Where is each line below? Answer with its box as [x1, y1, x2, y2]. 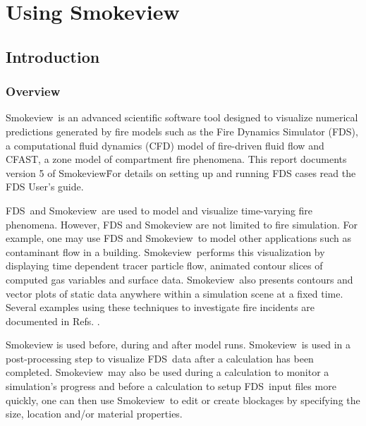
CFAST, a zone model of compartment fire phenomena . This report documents [6, 152, 347, 166]
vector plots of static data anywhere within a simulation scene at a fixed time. [6, 286, 343, 300]
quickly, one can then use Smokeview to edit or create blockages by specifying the [6, 392, 360, 407]
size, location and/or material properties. [6, 406, 183, 421]
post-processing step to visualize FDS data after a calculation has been [6, 351, 314, 365]
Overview [6, 83, 61, 100]
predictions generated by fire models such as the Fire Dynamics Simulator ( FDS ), [6, 123, 358, 138]
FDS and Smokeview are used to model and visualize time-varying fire [6, 202, 313, 217]
